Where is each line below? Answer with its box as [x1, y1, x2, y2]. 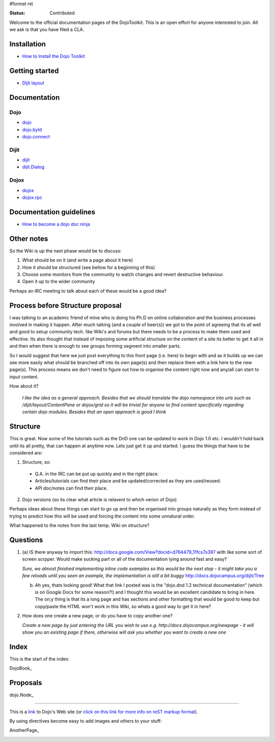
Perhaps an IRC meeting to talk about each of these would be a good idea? [9, 288, 167, 294]
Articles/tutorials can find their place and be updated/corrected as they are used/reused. [35, 478, 222, 484]
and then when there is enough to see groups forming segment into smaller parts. [9, 343, 181, 349]
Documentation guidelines [9, 208, 96, 216]
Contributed [49, 10, 75, 16]
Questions [9, 535, 43, 544]
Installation [9, 40, 46, 48]
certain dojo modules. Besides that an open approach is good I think [22, 409, 167, 415]
